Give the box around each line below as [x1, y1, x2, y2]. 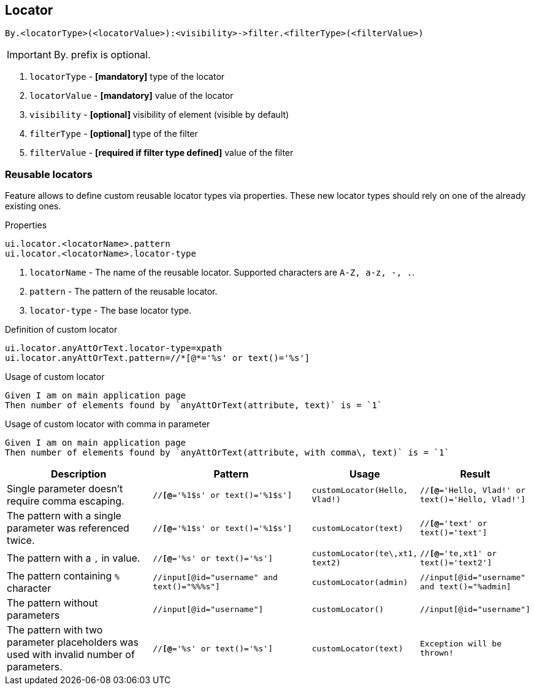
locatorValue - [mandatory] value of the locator [29, 90, 234, 101]
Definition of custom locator [5, 324, 118, 335]
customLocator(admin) [311, 577, 408, 587]
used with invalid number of [7, 648, 135, 661]
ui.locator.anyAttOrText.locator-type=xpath [5, 343, 223, 354]
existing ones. [5, 201, 61, 212]
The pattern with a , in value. [7, 552, 140, 565]
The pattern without [7, 597, 98, 610]
